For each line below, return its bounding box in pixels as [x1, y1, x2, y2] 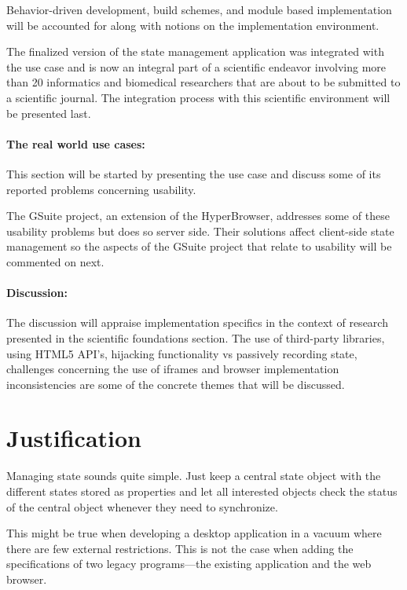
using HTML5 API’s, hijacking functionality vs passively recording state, [6, 345, 357, 361]
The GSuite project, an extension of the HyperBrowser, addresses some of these [6, 207, 390, 224]
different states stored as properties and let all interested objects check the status [6, 483, 398, 499]
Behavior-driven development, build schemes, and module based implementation [6, 2, 392, 17]
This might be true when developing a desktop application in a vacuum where [6, 525, 382, 541]
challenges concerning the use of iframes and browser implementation [6, 361, 339, 377]
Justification [6, 422, 141, 454]
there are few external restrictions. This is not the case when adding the [6, 540, 354, 556]
